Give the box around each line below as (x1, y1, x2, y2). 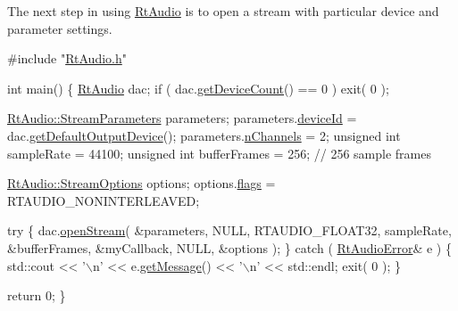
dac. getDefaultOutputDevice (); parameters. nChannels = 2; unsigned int (7, 126, 401, 144)
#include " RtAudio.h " (7, 49, 127, 68)
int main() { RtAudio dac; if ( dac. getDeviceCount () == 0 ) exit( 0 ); (7, 78, 389, 97)
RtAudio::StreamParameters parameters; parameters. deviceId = (7, 109, 357, 127)
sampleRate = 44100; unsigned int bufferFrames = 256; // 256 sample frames (7, 143, 431, 162)
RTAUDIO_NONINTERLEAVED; (7, 191, 200, 209)
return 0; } (7, 286, 66, 305)
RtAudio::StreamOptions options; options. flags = (7, 174, 276, 192)
